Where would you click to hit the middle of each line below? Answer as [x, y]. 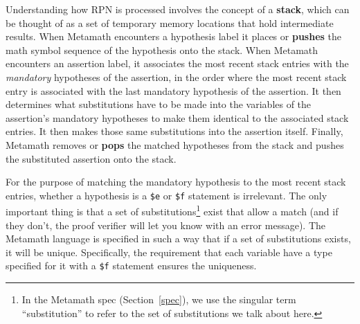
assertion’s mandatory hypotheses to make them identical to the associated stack [177, 117]
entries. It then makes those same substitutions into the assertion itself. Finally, [174, 131]
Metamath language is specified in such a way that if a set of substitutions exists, [178, 238]
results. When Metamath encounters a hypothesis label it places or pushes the [173, 36]
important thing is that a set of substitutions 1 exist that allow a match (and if [172, 210]
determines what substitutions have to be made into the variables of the [159, 104]
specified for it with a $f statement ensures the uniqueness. [131, 265]
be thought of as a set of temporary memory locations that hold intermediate [170, 22]
